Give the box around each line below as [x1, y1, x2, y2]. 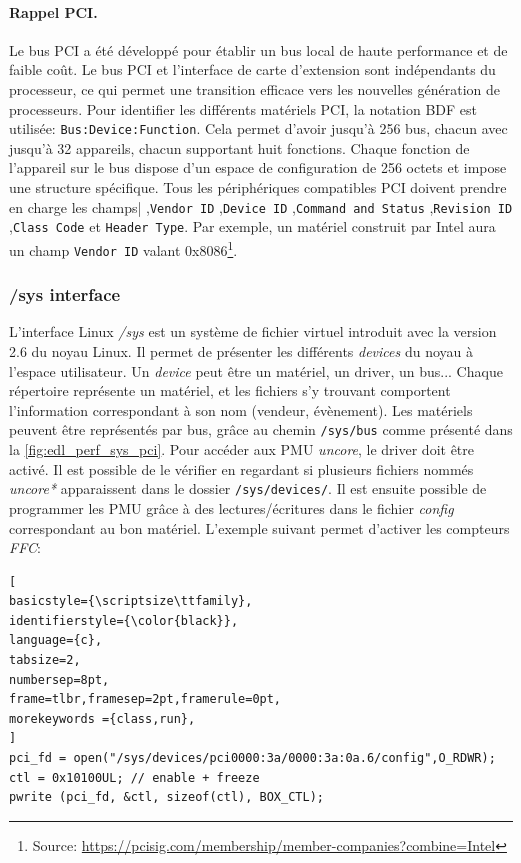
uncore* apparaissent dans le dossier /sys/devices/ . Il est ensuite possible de [9, 478, 487, 499]
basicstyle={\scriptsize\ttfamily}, [9, 594, 253, 609]
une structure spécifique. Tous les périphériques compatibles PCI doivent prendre [9, 177, 507, 198]
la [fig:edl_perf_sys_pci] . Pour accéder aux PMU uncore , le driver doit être [9, 439, 475, 460]
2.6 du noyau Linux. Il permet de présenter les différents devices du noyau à [9, 341, 473, 362]
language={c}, [9, 633, 103, 648]
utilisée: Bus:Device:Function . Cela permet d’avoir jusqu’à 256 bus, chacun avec [9, 118, 508, 139]
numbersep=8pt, [9, 672, 110, 687]
